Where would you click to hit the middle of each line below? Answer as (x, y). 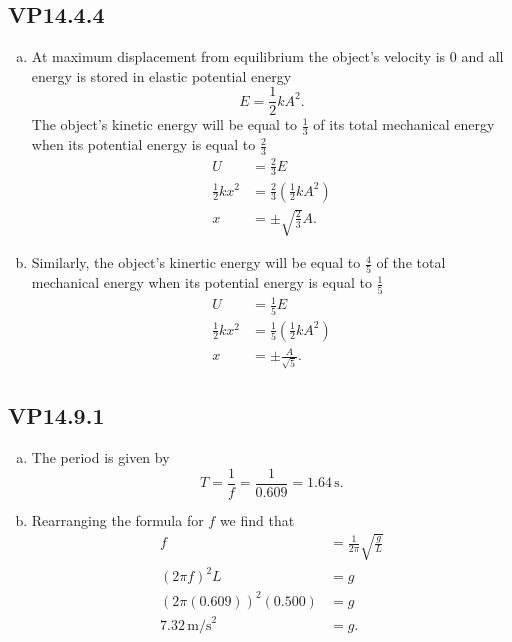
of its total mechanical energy (404, 124)
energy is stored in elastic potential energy (161, 75)
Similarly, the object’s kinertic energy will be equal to (196, 262)
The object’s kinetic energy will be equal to (164, 124)
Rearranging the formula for (117, 519)
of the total (411, 262)
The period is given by (100, 457)
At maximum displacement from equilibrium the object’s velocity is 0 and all (267, 56)
